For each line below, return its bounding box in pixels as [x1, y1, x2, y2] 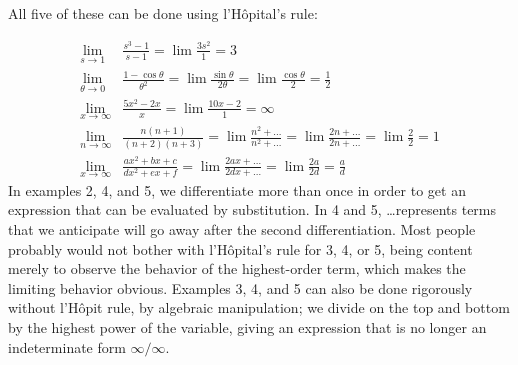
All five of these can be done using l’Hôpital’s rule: [8, 3, 318, 23]
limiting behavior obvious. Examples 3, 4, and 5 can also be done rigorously [8, 277, 473, 298]
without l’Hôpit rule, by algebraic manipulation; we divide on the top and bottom [8, 297, 510, 318]
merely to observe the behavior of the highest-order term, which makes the [8, 258, 466, 279]
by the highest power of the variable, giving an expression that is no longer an [8, 316, 487, 337]
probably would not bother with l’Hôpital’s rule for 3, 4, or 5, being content [8, 238, 473, 259]
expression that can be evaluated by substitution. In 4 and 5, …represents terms [8, 199, 497, 220]
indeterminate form [8, 336, 126, 357]
